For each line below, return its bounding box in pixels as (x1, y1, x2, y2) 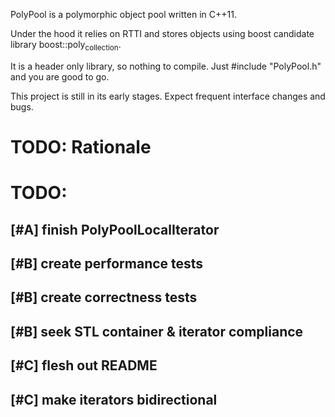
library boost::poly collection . (10, 39, 122, 53)
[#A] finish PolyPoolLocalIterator (10, 221, 220, 238)
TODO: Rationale (10, 135, 152, 158)
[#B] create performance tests (10, 255, 204, 272)
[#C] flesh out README (10, 357, 158, 374)
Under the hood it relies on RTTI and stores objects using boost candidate (10, 28, 315, 39)
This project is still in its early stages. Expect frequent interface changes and (10, 90, 326, 102)
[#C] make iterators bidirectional (10, 391, 218, 408)
